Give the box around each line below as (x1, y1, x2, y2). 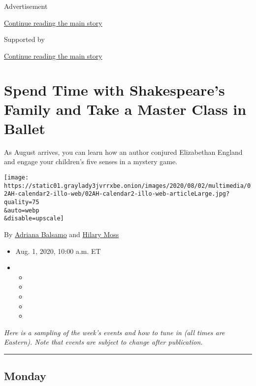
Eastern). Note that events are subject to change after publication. (4, 337, 203, 347)
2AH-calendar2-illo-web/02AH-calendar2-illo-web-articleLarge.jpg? (4, 190, 230, 198)
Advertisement (4, 1, 48, 11)
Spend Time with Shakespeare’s (4, 79, 225, 100)
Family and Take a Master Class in (4, 99, 247, 119)
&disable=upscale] (4, 215, 64, 222)
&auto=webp (4, 207, 39, 214)
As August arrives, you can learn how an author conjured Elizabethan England (4, 146, 243, 157)
